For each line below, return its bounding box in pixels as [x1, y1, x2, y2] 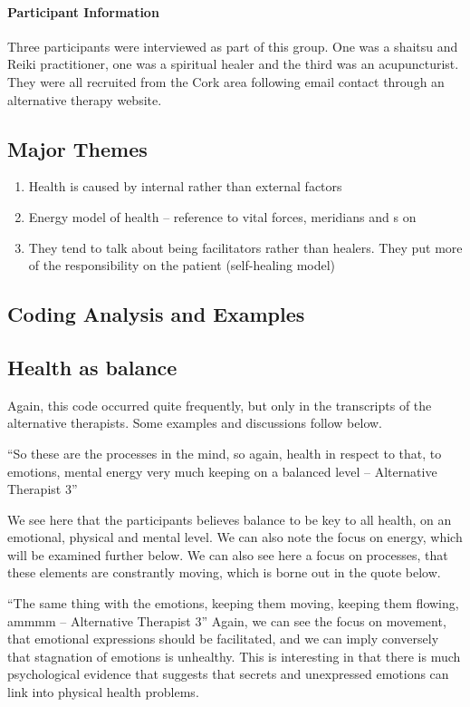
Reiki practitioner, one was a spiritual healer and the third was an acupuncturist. [7, 54, 459, 73]
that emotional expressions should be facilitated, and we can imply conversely [7, 629, 439, 648]
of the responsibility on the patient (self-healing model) [28, 256, 336, 275]
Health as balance [7, 353, 177, 381]
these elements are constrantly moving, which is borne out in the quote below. [7, 563, 441, 582]
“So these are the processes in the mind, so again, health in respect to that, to [7, 443, 442, 462]
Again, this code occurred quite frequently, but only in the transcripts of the [7, 395, 432, 414]
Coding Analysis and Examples [7, 300, 305, 328]
